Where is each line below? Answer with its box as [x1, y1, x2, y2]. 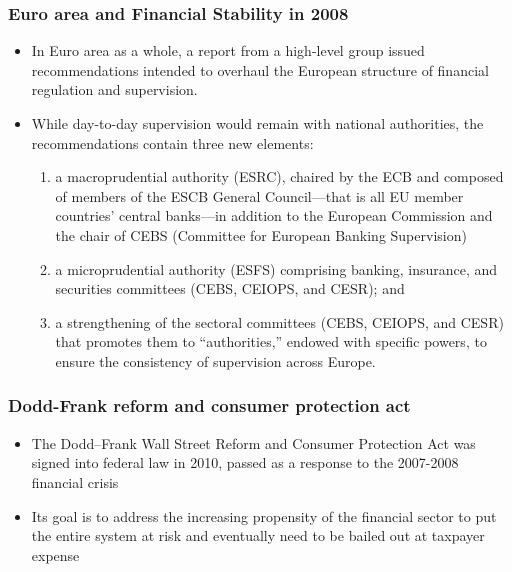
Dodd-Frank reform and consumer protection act [8, 393, 411, 418]
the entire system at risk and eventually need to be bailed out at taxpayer [31, 525, 485, 546]
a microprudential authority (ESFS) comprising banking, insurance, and [55, 258, 498, 279]
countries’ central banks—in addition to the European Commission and [55, 205, 493, 226]
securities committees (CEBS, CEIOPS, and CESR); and [55, 278, 405, 299]
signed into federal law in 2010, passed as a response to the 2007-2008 [31, 452, 459, 473]
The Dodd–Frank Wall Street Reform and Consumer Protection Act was [31, 432, 476, 453]
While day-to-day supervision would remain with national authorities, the [31, 113, 484, 133]
